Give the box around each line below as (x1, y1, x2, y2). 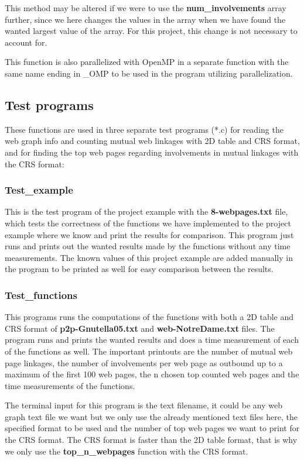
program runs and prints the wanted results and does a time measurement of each (5, 333, 299, 346)
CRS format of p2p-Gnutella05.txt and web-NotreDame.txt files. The (5, 322, 275, 334)
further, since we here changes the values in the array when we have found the (5, 13, 286, 25)
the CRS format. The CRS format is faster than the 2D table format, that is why (5, 434, 298, 446)
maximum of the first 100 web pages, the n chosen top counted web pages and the (5, 368, 299, 380)
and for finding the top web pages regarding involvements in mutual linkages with (5, 146, 299, 158)
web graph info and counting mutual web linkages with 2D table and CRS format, (5, 135, 300, 147)
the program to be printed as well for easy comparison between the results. (5, 263, 274, 275)
